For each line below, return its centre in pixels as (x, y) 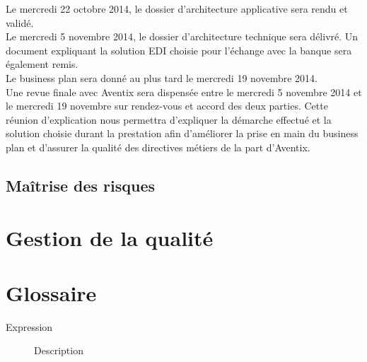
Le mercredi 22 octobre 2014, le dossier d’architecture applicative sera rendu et (177, 8)
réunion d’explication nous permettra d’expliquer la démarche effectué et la (169, 119)
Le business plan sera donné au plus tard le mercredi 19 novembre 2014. (162, 77)
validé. (20, 22)
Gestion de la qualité (110, 237)
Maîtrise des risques (81, 185)
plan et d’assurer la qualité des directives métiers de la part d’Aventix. (158, 147)
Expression (29, 326)
